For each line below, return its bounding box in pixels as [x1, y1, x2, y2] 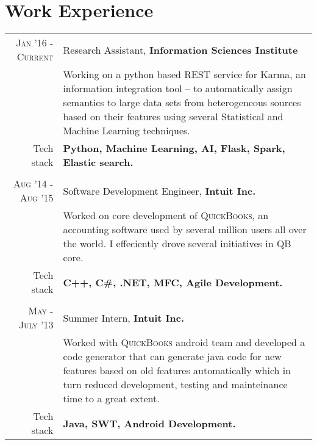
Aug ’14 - [13, 176, 54, 191]
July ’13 [18, 317, 54, 332]
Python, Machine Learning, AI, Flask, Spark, [63, 141, 285, 156]
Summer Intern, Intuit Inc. [63, 310, 184, 325]
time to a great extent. [63, 391, 160, 406]
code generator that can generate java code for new [63, 349, 282, 364]
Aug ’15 [20, 190, 54, 205]
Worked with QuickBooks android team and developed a [63, 335, 305, 350]
